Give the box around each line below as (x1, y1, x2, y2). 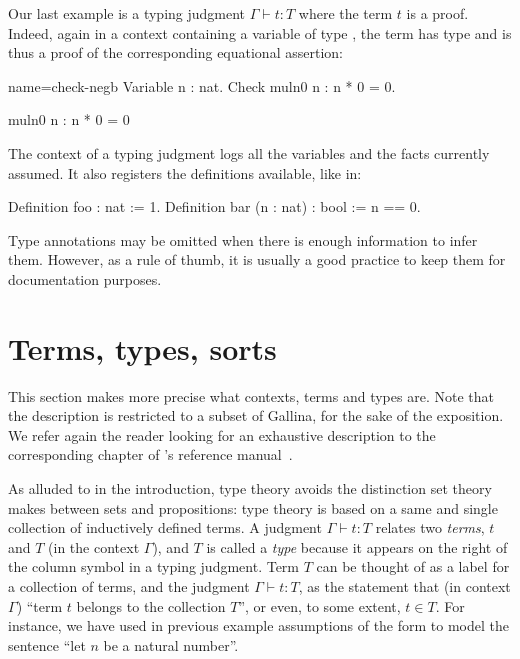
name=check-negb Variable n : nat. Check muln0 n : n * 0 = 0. (8, 75, 396, 96)
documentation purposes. (8, 268, 162, 289)
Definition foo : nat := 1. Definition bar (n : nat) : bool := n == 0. (8, 196, 421, 217)
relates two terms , (375, 517, 485, 538)
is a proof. (406, 3, 469, 23)
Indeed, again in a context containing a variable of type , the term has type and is (8, 22, 512, 43)
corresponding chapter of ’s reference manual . (8, 444, 293, 465)
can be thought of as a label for (316, 556, 510, 577)
